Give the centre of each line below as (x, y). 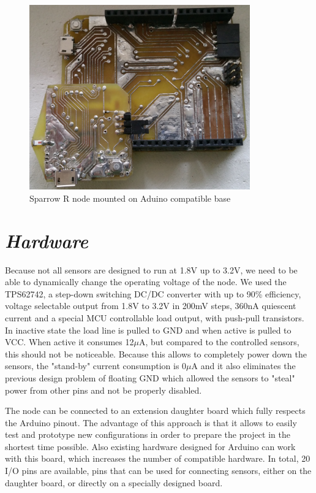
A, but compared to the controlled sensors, (219, 342)
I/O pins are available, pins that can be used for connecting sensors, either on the (158, 471)
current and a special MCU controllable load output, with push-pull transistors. (155, 317)
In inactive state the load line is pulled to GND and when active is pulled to (148, 330)
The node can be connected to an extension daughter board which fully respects (155, 411)
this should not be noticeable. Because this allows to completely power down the (156, 354)
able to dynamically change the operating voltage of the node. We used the (146, 282)
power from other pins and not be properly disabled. (103, 390)
